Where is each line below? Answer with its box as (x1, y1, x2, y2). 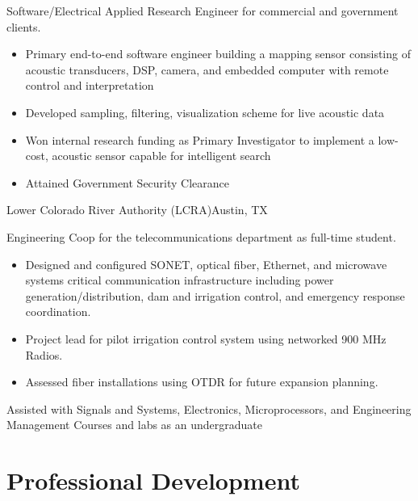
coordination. (25, 303, 91, 320)
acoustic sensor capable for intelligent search (52, 147, 271, 164)
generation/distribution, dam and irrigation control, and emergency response (25, 287, 405, 304)
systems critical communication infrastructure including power (25, 272, 334, 288)
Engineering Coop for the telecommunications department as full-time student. (6, 228, 396, 245)
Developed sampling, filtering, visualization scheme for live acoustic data (25, 103, 385, 120)
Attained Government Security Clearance (25, 174, 230, 191)
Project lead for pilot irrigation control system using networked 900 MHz (25, 330, 387, 347)
